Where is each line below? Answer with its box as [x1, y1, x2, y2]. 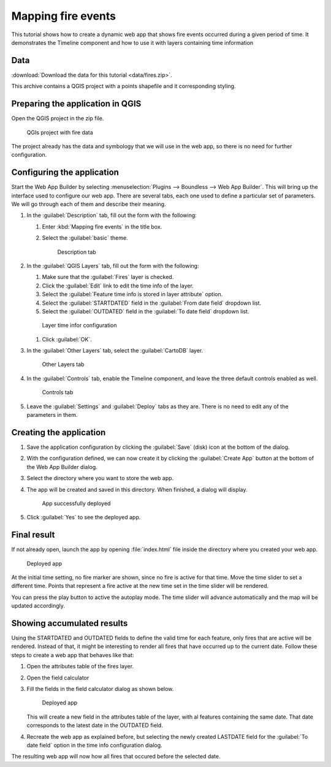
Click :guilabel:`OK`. [42, 335, 92, 343]
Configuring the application [11, 167, 120, 178]
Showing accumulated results [11, 618, 128, 628]
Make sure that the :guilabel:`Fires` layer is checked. [42, 273, 174, 281]
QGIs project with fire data [26, 129, 93, 136]
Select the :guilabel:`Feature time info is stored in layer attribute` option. [42, 291, 223, 298]
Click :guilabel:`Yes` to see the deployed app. [26, 514, 141, 521]
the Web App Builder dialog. [26, 463, 97, 470]
